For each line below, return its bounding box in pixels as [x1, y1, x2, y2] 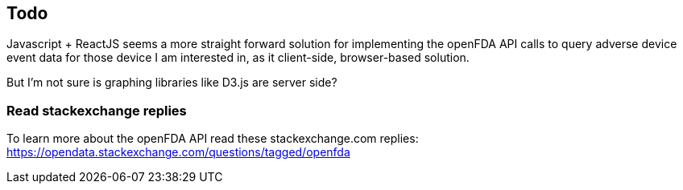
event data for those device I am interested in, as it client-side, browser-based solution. [6, 51, 470, 65]
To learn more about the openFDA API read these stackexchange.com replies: [6, 131, 419, 146]
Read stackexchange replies [6, 102, 187, 119]
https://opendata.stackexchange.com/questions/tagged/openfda [6, 145, 350, 160]
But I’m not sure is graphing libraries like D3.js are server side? [6, 75, 337, 90]
